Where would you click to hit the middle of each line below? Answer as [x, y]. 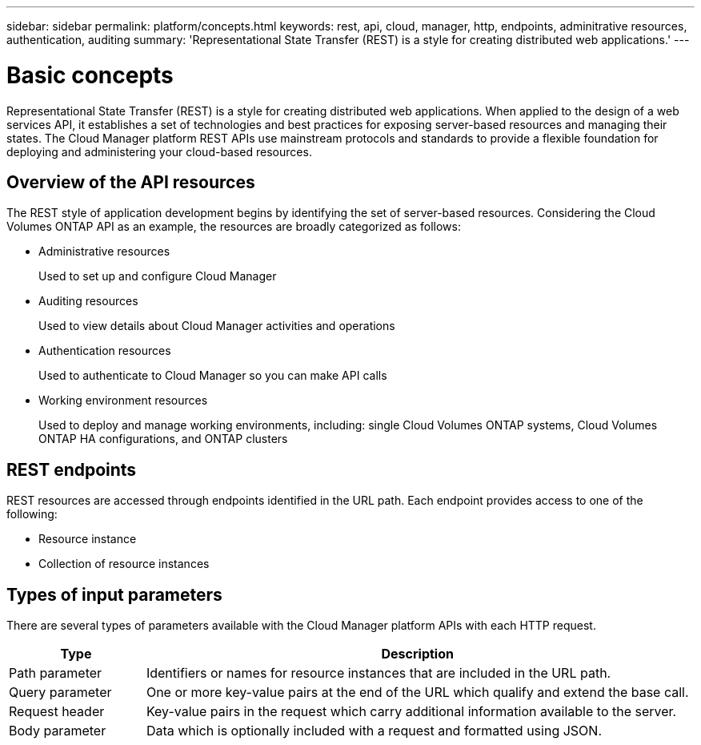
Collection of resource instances [124, 564]
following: [32, 514]
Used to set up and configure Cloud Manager [158, 276]
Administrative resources [104, 252]
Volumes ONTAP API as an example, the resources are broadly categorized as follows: [234, 227]
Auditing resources [88, 301]
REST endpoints [72, 469]
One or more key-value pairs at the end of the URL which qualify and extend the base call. [417, 693]
